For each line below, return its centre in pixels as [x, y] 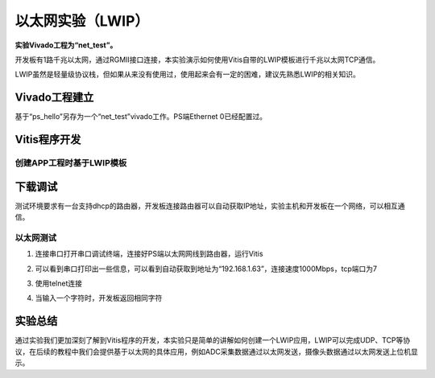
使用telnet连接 [59, 283]
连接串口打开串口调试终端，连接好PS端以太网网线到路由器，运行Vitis [149, 254]
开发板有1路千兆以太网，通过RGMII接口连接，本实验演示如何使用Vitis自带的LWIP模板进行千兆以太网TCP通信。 [197, 60]
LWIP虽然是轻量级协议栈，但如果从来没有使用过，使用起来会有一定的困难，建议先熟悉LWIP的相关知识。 [187, 74]
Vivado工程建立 [54, 98]
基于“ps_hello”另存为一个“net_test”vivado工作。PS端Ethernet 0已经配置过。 [141, 117]
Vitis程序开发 [48, 140]
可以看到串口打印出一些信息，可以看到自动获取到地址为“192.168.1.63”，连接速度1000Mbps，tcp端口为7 [206, 269]
